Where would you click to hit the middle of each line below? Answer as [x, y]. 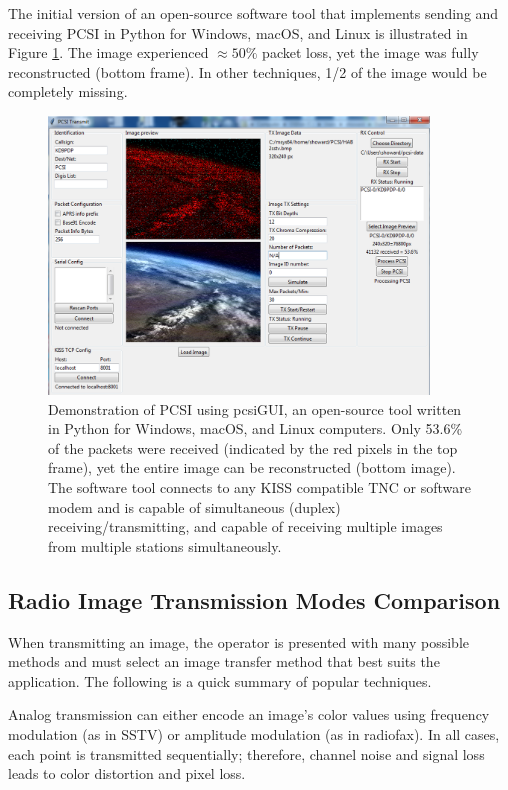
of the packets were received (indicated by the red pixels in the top [253, 447]
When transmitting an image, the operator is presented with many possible [238, 641]
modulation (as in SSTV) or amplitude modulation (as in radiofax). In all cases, [254, 734]
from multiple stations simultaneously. [165, 545]
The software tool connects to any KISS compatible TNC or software [260, 487]
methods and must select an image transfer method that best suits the [224, 661]
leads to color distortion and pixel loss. [127, 773]
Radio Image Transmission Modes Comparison [254, 599]
